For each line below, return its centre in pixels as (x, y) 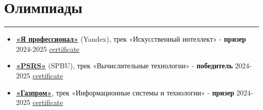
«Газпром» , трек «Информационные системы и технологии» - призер (125, 92)
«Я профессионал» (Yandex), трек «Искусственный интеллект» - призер (131, 39)
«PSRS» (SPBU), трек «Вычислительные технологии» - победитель (124, 66)
